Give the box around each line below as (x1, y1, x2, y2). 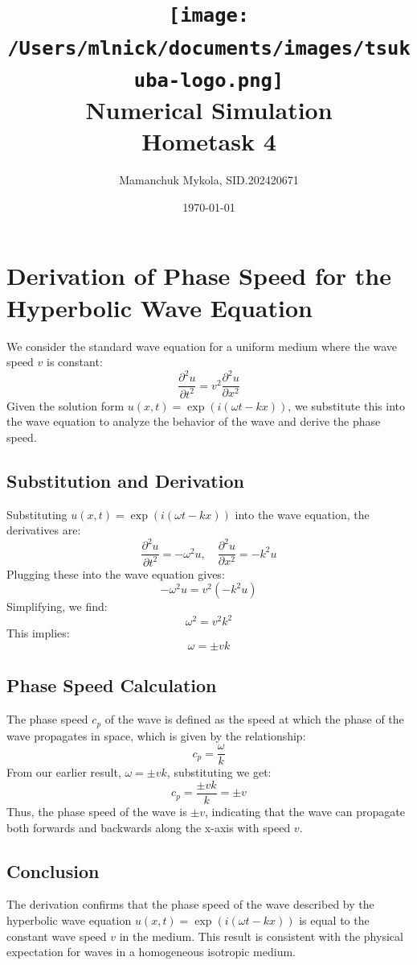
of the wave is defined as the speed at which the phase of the (104, 711, 404, 728)
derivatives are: (6, 522, 81, 538)
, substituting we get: (166, 764, 272, 781)
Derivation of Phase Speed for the (6, 259, 391, 292)
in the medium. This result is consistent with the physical (119, 927, 403, 944)
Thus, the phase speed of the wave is (6, 802, 187, 819)
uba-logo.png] (133, 68, 284, 92)
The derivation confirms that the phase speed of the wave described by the (6, 896, 374, 913)
